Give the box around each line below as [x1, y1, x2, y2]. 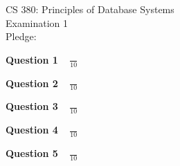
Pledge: [6, 29, 37, 44]
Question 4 [6, 122, 58, 137]
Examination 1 [6, 15, 69, 30]
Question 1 [6, 52, 58, 66]
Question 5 [6, 146, 58, 160]
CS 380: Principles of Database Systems [6, 2, 174, 16]
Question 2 [6, 75, 58, 90]
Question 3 [6, 99, 58, 113]
